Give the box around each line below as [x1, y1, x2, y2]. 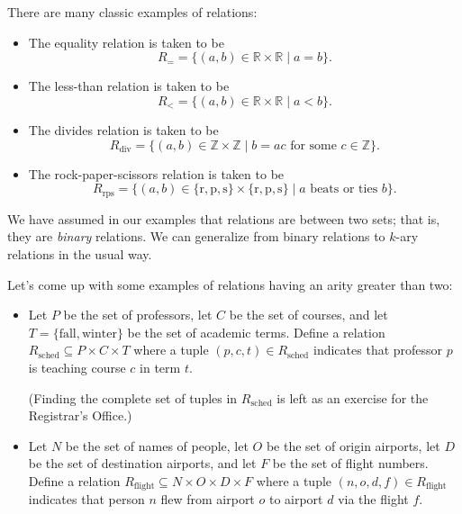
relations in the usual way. [7, 245, 152, 264]
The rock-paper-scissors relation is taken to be [28, 164, 285, 183]
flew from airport [160, 490, 255, 509]
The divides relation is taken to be [28, 121, 219, 140]
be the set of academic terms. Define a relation [127, 322, 385, 341]
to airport [268, 490, 323, 509]
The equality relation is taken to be [28, 32, 224, 51]
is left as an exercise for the [276, 388, 429, 407]
